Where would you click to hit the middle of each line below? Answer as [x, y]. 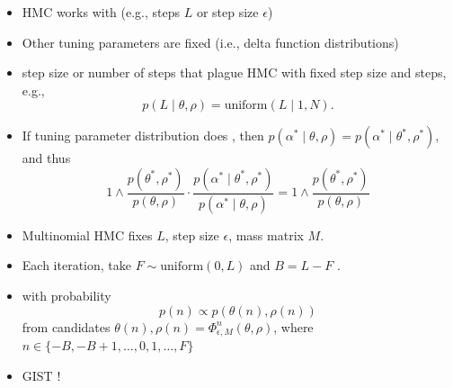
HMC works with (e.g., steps [101, 12]
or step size [227, 12]
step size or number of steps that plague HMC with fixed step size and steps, [234, 72]
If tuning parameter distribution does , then [143, 135]
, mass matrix [266, 235]
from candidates [66, 326]
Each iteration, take [76, 265]
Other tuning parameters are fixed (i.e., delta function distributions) [210, 42]
